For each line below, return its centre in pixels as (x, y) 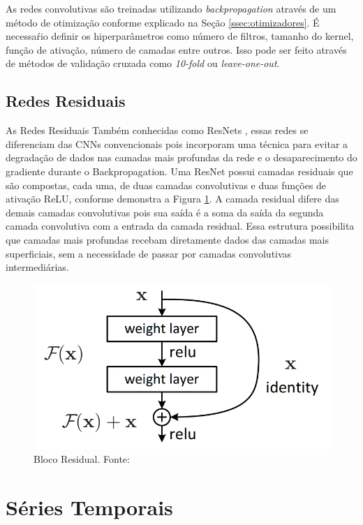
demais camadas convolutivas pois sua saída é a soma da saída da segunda (165, 212)
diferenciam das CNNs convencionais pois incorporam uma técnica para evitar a (177, 143)
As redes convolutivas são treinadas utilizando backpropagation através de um (171, 8)
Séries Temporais (89, 507)
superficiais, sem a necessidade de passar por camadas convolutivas (149, 253)
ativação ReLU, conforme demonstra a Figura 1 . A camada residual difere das (172, 199)
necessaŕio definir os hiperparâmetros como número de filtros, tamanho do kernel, (180, 36)
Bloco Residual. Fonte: (82, 459)
